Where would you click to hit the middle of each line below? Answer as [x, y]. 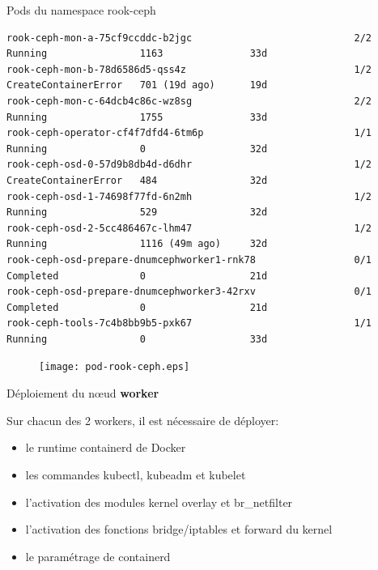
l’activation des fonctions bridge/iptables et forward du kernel [179, 529]
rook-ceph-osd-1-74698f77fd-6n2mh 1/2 [189, 196]
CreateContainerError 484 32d [137, 180]
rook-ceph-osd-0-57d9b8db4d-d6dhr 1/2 [189, 165]
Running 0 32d [137, 149]
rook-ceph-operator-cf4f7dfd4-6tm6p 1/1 [189, 133]
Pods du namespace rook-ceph [81, 10]
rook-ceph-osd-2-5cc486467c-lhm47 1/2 [189, 228]
